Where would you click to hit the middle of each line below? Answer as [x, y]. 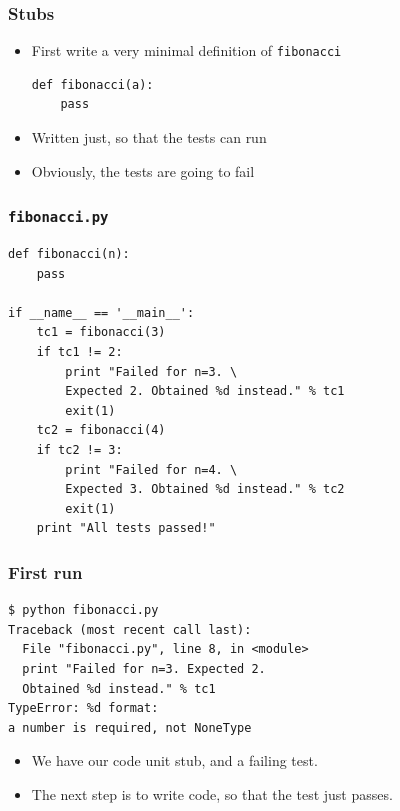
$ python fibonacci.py [83, 610]
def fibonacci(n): [69, 254]
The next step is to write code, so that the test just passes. [212, 793]
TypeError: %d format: [83, 708]
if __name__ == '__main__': [101, 312]
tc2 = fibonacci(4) [101, 430]
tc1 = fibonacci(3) [101, 332]
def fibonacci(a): [92, 84]
